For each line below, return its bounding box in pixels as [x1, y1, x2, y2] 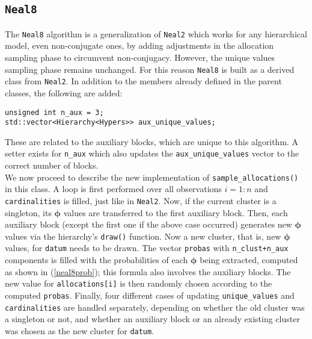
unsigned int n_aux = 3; [5, 108, 104, 117]
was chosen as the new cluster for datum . [5, 324, 154, 337]
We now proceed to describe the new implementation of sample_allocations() [5, 170, 299, 183]
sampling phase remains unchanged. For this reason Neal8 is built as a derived [5, 63, 295, 75]
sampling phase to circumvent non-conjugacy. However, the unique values [5, 51, 275, 64]
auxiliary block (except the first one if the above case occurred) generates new [5, 218, 292, 231]
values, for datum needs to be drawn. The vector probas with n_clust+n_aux [5, 241, 289, 254]
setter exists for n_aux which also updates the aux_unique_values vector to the [5, 147, 299, 160]
